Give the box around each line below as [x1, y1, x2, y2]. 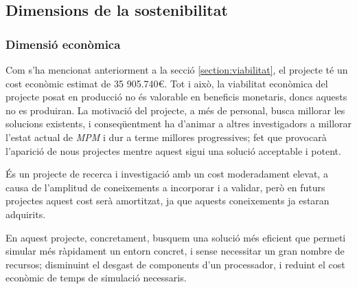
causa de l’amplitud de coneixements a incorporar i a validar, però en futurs [5, 180, 325, 194]
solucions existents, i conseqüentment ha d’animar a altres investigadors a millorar [5, 116, 352, 131]
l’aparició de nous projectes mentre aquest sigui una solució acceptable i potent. [5, 143, 341, 158]
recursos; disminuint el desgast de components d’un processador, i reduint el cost [5, 257, 345, 271]
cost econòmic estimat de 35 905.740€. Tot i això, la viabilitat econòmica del [5, 76, 328, 90]
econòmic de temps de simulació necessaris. [5, 270, 187, 285]
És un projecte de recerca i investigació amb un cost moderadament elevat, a [5, 167, 328, 181]
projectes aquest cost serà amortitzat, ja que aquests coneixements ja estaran [5, 193, 330, 208]
